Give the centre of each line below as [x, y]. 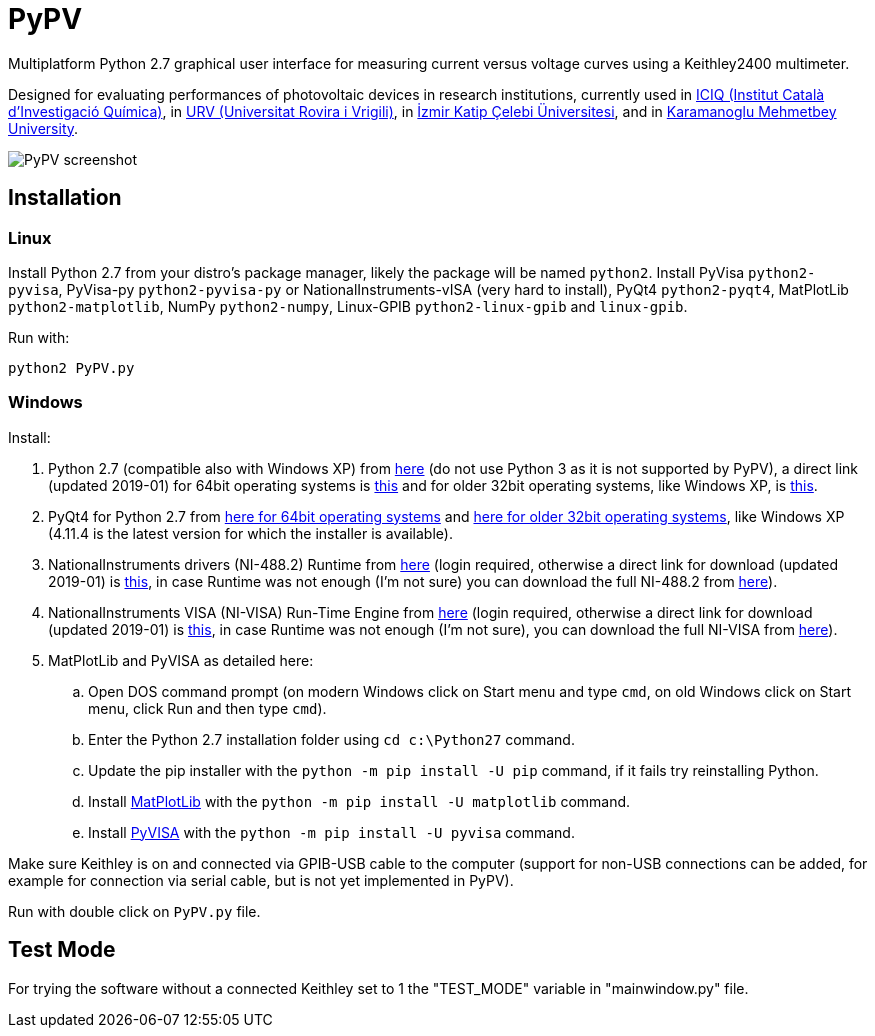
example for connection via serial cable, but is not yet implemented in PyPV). [261, 880]
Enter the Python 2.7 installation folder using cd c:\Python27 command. [331, 739]
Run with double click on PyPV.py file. [134, 911]
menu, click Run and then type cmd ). [207, 708]
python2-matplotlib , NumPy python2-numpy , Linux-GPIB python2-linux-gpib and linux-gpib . [348, 306]
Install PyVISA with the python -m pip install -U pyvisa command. [331, 832]
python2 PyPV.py [71, 367]
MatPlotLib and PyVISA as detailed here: [181, 660]
